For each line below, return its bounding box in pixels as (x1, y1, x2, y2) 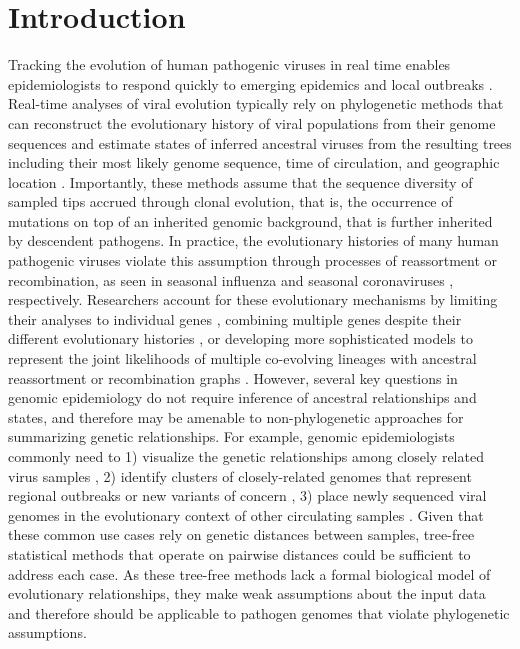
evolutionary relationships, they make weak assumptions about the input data (8, 583, 486, 604)
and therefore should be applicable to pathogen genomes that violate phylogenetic (8, 602, 510, 623)
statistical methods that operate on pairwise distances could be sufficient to (8, 543, 471, 564)
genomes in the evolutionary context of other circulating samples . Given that (8, 504, 484, 525)
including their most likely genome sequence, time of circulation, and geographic (8, 152, 500, 173)
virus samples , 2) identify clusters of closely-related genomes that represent (8, 465, 472, 486)
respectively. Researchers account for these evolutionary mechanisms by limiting (8, 289, 498, 310)
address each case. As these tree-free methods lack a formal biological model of (8, 563, 491, 584)
